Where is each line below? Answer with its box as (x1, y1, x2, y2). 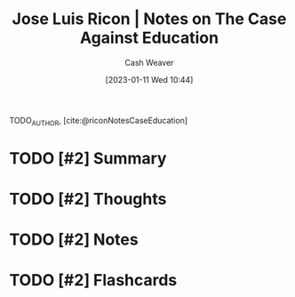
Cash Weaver (124, 57, 174, 68)
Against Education (79, 28, 219, 48)
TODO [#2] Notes (9, 229, 140, 250)
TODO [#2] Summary (9, 148, 167, 168)
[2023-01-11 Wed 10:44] (105, 74, 194, 84)
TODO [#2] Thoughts (9, 189, 167, 209)
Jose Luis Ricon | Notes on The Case (12, 9, 287, 29)
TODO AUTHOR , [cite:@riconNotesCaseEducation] (9, 115, 188, 128)
